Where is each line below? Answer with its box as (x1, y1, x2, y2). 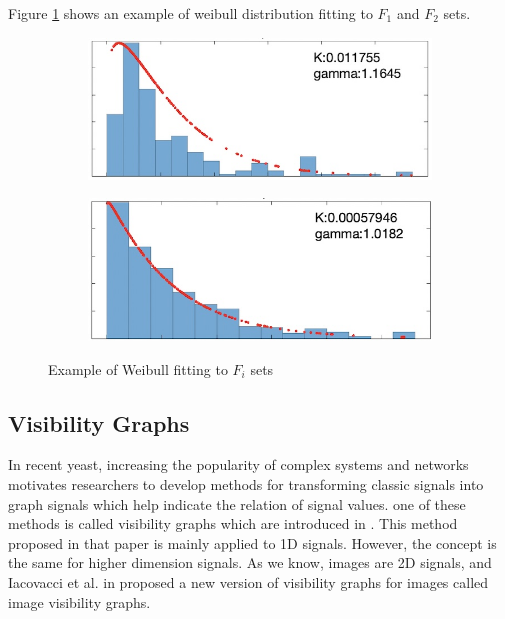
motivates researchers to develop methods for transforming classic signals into (8, 474, 484, 495)
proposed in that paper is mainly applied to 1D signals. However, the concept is (8, 532, 497, 553)
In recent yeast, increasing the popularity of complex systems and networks (8, 454, 469, 475)
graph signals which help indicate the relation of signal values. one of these (8, 493, 466, 514)
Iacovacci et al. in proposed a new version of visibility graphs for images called (8, 572, 489, 593)
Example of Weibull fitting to (48, 358, 228, 379)
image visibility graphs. (8, 591, 151, 612)
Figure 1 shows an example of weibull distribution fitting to (8, 3, 373, 23)
